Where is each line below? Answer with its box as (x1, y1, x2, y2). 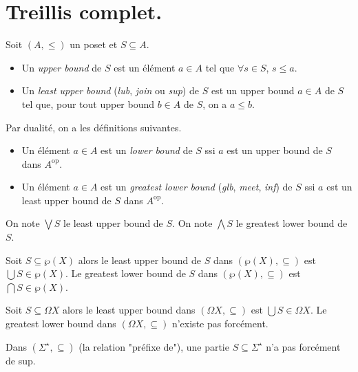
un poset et (70, 37, 118, 52)
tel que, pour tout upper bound (21, 96, 155, 111)
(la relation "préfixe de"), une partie (78, 339, 229, 353)
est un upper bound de (227, 143, 323, 157)
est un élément (114, 60, 176, 74)
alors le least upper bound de (78, 252, 202, 267)
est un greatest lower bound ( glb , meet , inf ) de (101, 179, 293, 194)
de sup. (6, 353, 36, 367)
